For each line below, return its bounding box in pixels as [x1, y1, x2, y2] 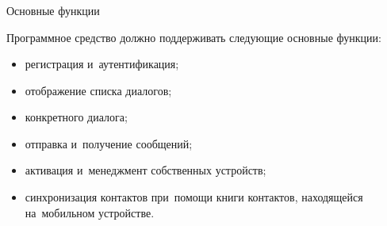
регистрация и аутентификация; [25, 56, 179, 72]
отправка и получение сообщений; [25, 135, 193, 151]
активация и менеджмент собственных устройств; [25, 162, 266, 178]
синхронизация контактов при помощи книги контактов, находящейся [25, 189, 363, 205]
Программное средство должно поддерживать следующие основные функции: [6, 29, 381, 45]
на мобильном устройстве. [25, 204, 155, 220]
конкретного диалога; [25, 109, 128, 125]
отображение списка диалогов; [25, 82, 172, 98]
